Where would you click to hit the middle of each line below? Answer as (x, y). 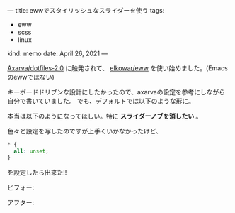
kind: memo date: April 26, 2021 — (58, 53)
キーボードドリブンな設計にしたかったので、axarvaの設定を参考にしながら (116, 92)
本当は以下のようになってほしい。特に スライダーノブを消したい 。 (105, 116)
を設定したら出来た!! (37, 172)
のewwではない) (31, 77)
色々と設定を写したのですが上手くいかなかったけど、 (85, 131)
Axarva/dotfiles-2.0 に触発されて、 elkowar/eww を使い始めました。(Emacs (117, 68)
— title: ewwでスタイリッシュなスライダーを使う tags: (86, 10)
